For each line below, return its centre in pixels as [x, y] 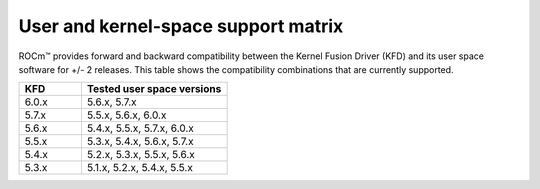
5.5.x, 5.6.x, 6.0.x [126, 115]
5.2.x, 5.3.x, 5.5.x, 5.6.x [140, 155]
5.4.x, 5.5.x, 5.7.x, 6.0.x [140, 128]
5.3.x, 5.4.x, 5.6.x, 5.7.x [140, 142]
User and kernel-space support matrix [181, 26]
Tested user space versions [154, 89]
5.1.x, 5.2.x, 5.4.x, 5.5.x [140, 168]
